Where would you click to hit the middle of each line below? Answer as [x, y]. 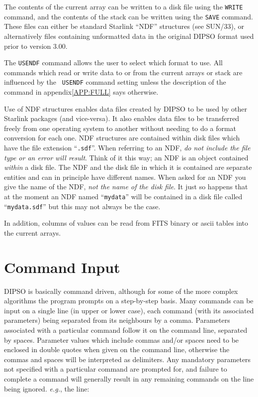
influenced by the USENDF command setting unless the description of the [115, 82]
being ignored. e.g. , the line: [47, 388]
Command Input [62, 267]
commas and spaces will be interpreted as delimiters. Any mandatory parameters [128, 359]
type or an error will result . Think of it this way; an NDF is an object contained [126, 157]
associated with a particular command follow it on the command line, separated [126, 330]
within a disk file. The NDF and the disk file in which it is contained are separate [128, 167]
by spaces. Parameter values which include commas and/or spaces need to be [122, 339]
